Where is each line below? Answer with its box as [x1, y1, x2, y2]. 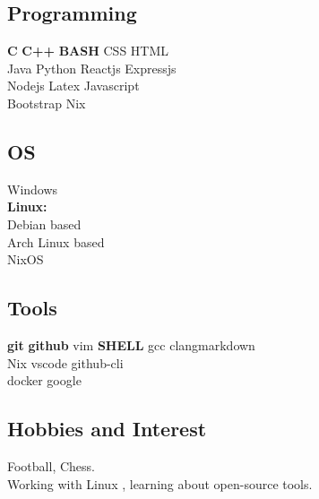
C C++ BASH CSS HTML [7, 41, 169, 60]
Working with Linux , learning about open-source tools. [7, 474, 313, 493]
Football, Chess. [7, 456, 95, 475]
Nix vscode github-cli [7, 353, 124, 372]
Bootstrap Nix [7, 93, 86, 112]
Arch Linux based [7, 232, 105, 251]
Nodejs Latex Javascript [7, 76, 140, 95]
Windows [7, 179, 58, 198]
